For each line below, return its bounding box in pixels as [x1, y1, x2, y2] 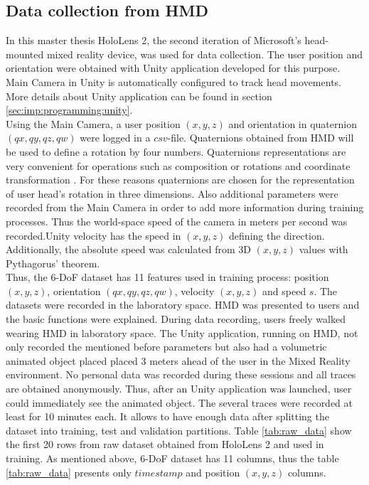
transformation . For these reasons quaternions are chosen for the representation [6, 172, 355, 187]
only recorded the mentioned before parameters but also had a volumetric [6, 339, 327, 354]
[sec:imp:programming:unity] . [6, 102, 133, 117]
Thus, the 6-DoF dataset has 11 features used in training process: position [6, 270, 329, 284]
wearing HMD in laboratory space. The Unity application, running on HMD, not [6, 325, 358, 340]
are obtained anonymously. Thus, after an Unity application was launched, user [6, 381, 352, 396]
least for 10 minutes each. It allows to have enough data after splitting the [6, 409, 329, 424]
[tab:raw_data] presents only [6, 464, 132, 479]
